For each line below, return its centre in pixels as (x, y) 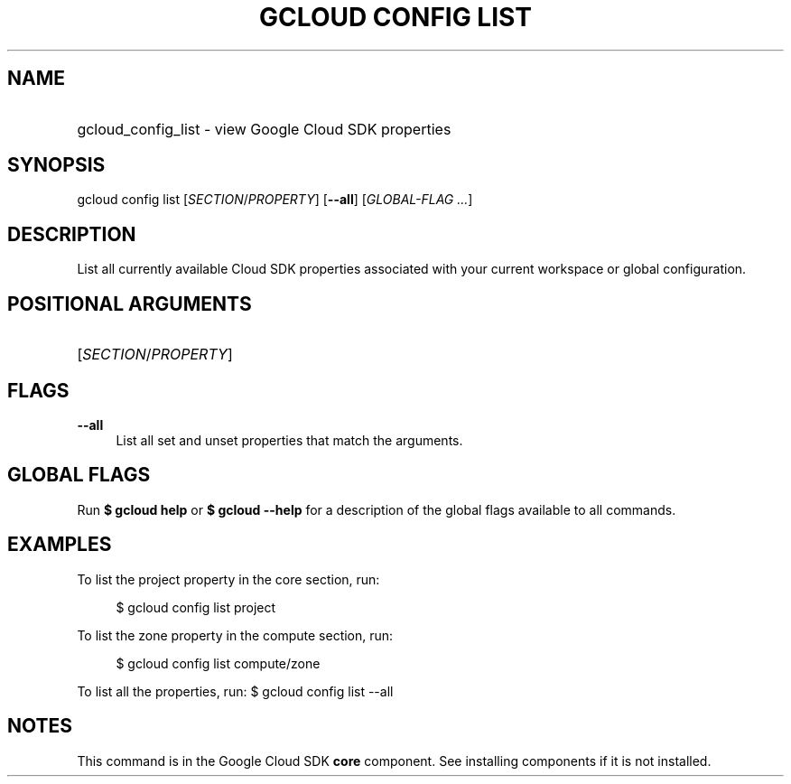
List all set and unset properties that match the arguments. (289, 440)
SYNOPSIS (56, 165)
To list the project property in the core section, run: (228, 579)
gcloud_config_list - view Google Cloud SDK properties (264, 129)
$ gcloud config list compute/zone (218, 663)
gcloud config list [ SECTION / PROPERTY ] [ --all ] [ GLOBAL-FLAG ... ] (275, 200)
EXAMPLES (60, 545)
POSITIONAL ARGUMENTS (130, 303)
